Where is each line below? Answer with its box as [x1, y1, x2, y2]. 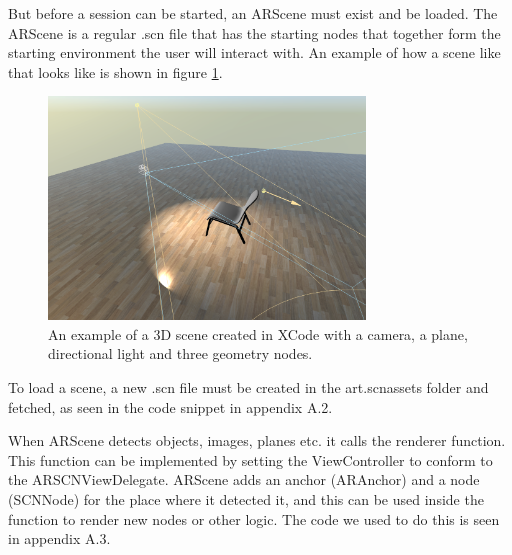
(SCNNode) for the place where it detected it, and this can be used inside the [8, 489, 484, 510]
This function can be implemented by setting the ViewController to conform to [8, 449, 493, 470]
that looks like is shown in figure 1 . [8, 61, 223, 82]
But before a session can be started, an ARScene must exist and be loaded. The [8, 3, 498, 23]
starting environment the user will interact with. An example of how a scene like [8, 42, 501, 63]
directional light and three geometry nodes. [48, 343, 313, 364]
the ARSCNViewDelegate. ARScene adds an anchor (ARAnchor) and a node [8, 469, 480, 490]
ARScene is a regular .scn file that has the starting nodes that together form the [8, 22, 501, 43]
